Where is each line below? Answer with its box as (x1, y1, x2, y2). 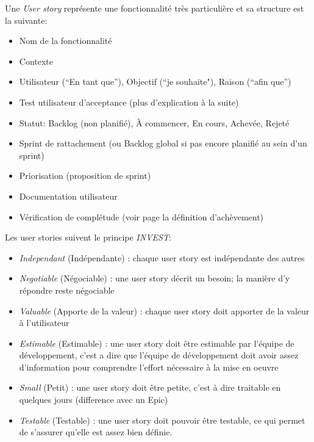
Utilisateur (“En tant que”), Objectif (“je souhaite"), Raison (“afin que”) (19, 75, 291, 88)
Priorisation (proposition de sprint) (19, 169, 151, 182)
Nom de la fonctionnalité (19, 34, 112, 47)
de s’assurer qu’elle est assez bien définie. (19, 426, 173, 438)
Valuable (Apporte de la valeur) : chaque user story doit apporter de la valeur (19, 304, 310, 317)
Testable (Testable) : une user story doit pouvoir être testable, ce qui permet (19, 413, 305, 426)
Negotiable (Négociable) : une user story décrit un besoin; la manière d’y (19, 272, 290, 284)
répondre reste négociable (19, 283, 115, 296)
